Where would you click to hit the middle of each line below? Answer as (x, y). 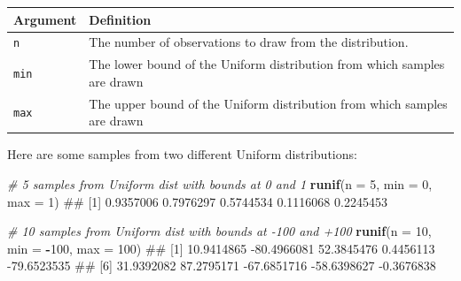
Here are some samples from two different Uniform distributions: (182, 154)
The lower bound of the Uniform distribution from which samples (267, 64)
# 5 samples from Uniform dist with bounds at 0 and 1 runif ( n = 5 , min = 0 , (220, 183)
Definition (120, 19)
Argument (45, 19)
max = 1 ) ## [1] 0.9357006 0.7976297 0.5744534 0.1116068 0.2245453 (197, 201)
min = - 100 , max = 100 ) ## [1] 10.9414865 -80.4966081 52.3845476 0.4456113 (221, 248)
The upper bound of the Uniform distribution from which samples (268, 103)
